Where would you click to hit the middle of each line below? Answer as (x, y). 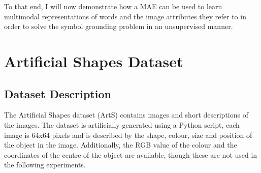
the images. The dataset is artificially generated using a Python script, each (122, 124)
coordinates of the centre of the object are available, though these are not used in (131, 154)
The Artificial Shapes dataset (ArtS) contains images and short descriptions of (126, 115)
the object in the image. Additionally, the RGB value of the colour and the (121, 145)
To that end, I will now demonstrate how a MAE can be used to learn (113, 6)
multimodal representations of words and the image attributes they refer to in (125, 16)
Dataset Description (58, 93)
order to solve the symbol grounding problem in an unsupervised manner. (119, 26)
